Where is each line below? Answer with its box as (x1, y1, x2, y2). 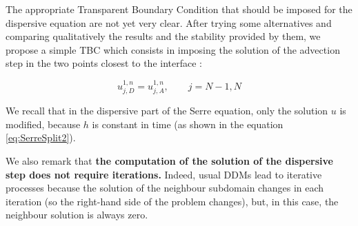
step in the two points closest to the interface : (6, 56, 202, 70)
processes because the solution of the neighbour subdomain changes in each (6, 181, 324, 195)
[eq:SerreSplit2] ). (6, 130, 76, 145)
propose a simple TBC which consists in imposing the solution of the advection (6, 42, 340, 56)
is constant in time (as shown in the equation (92, 116, 284, 131)
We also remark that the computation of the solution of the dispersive (6, 153, 333, 167)
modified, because (6, 116, 81, 131)
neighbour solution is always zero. (6, 207, 148, 222)
